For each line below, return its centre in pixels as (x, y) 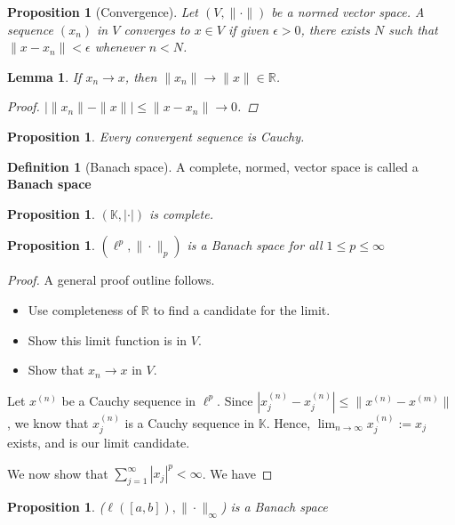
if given (249, 29)
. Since (235, 400)
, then (141, 76)
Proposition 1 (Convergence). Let (103, 12)
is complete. (181, 213)
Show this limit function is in (108, 339)
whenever (120, 47)
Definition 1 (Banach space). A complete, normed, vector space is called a (213, 166)
